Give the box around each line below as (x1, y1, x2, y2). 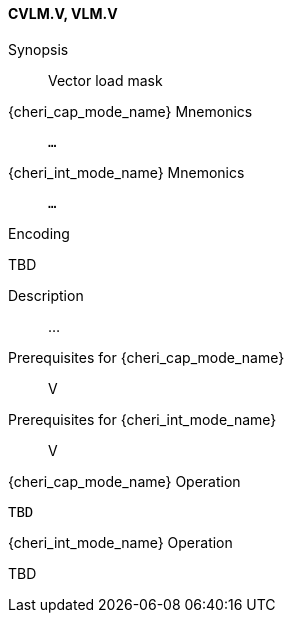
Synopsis (8, 40, 69, 58)
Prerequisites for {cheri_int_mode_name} (8, 410, 277, 428)
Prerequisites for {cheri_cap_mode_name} (8, 348, 285, 366)
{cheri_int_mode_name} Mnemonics (8, 163, 245, 181)
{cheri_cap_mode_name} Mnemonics (8, 102, 253, 120)
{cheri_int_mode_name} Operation (8, 533, 233, 551)
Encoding (8, 224, 70, 242)
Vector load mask (48, 71, 163, 89)
